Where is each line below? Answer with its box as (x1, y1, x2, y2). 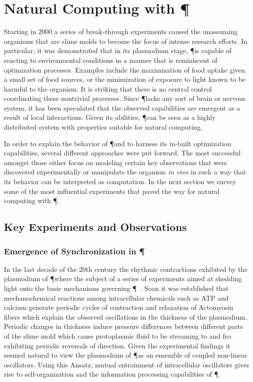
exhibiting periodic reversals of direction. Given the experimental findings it (4, 340, 231, 350)
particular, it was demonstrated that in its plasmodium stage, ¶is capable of (4, 45, 232, 56)
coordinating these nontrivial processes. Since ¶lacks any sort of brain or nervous (4, 93, 246, 103)
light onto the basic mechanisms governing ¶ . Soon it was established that (4, 283, 229, 293)
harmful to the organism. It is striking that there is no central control (4, 83, 212, 94)
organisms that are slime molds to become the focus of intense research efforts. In (4, 36, 248, 46)
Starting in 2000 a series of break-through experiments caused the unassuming (4, 26, 238, 37)
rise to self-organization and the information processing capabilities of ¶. (4, 369, 220, 379)
